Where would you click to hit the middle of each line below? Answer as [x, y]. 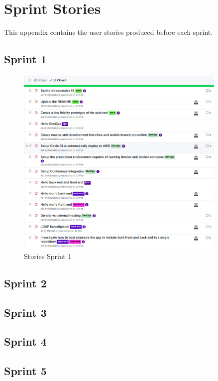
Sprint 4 [25, 341]
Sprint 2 [25, 283]
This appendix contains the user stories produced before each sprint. [109, 32]
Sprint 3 [25, 312]
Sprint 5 [25, 371]
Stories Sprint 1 [48, 256]
